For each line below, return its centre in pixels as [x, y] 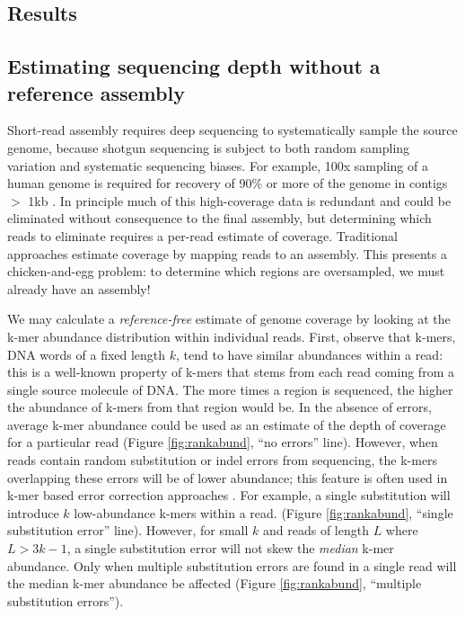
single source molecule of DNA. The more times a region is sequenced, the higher [230, 389]
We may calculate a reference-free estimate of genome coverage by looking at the [229, 319]
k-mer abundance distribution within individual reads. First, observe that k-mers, [232, 336]
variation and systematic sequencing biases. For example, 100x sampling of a [218, 165]
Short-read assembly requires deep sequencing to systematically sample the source [232, 130]
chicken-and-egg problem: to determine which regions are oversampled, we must [226, 271]
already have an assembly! [79, 288]
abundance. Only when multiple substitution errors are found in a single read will [232, 565]
